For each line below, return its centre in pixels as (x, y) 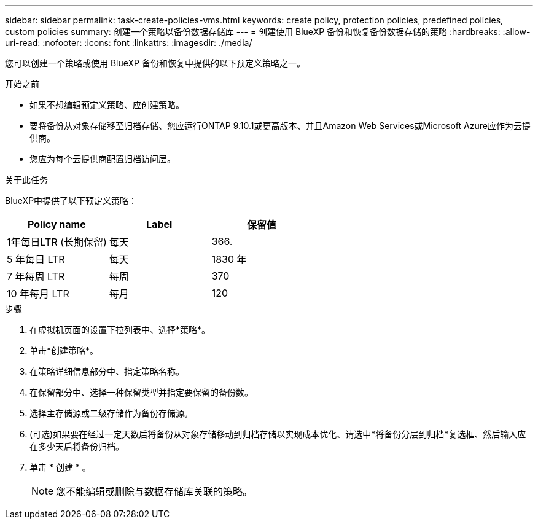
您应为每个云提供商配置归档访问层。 (103, 159)
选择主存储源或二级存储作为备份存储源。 (111, 413)
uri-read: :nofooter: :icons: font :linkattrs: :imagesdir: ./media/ (129, 43)
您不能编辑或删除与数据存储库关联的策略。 (154, 491)
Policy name (57, 224)
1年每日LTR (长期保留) (57, 242)
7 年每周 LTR (36, 276)
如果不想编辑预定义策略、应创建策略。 (107, 105)
